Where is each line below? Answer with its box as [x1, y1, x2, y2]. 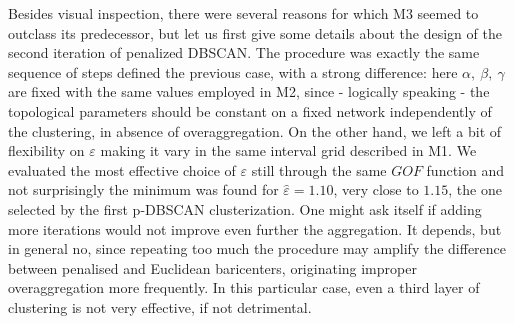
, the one [448, 179, 502, 200]
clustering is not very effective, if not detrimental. [8, 296, 312, 317]
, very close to [333, 179, 419, 200]
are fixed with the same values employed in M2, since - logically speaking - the [8, 81, 490, 102]
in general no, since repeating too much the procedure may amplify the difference [8, 238, 507, 259]
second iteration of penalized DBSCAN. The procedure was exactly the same [8, 42, 480, 63]
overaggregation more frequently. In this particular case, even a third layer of [8, 277, 480, 298]
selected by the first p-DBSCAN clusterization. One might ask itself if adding [8, 198, 482, 219]
